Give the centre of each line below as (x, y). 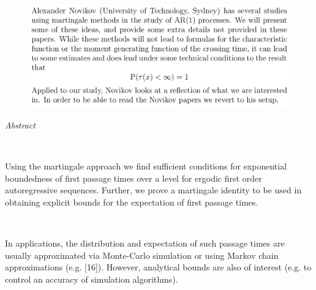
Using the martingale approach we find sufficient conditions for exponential (146, 166)
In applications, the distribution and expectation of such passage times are (145, 243)
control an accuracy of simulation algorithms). (92, 279)
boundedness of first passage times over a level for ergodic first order (134, 178)
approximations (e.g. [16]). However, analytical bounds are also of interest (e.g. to (158, 267)
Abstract (20, 125)
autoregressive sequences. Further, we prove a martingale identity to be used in (153, 190)
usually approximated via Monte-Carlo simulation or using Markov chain (142, 255)
